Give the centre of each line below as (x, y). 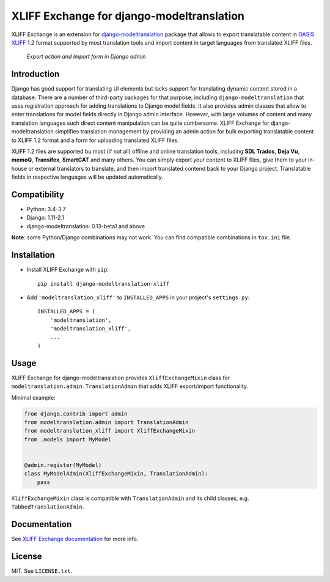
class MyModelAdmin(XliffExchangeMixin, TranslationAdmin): (116, 474)
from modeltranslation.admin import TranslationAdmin (106, 422)
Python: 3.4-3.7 (46, 209)
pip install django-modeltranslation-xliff (104, 284)
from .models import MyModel (68, 439)
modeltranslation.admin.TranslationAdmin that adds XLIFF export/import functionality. (130, 386)
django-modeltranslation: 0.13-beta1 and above (86, 226)
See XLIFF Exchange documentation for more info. (75, 539)
